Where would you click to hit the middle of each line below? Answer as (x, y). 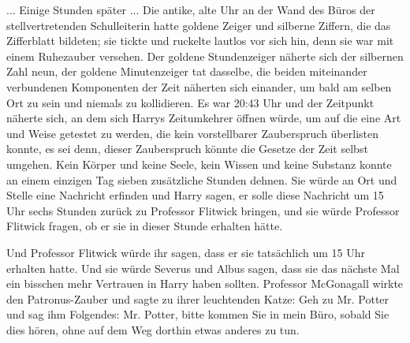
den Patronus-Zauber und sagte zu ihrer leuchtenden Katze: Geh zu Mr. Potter (198, 298)
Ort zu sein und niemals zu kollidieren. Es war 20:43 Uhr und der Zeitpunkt (190, 102)
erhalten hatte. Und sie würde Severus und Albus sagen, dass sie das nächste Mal (203, 268)
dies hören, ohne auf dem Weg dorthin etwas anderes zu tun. (153, 329)
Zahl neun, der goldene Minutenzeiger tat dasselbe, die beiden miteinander (187, 71)
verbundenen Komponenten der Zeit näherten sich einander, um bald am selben (199, 86)
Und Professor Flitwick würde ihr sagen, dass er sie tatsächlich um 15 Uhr (186, 252)
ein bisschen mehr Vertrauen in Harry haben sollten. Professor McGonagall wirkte (205, 283)
